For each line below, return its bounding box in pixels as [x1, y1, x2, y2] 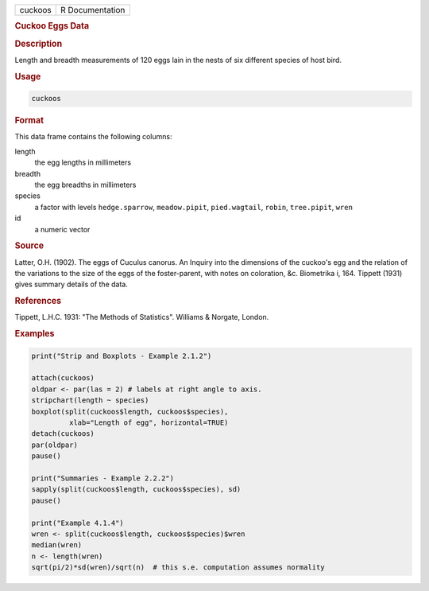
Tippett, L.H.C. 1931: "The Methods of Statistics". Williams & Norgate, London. [14, 313, 269, 322]
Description [14, 38, 63, 49]
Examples [14, 329, 55, 340]
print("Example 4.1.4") [31, 518, 125, 527]
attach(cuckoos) [31, 374, 95, 383]
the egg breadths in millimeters [34, 180, 137, 189]
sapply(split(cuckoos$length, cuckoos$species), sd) [31, 485, 242, 494]
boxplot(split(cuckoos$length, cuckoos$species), [31, 406, 229, 416]
